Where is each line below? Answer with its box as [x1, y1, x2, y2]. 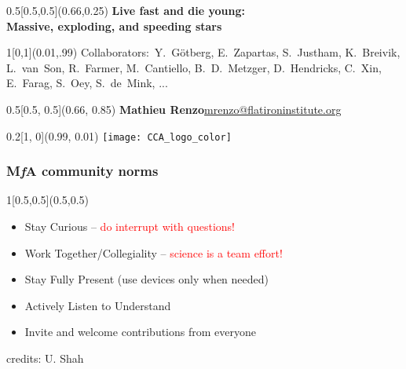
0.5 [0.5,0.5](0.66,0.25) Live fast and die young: [6, 2, 246, 18]
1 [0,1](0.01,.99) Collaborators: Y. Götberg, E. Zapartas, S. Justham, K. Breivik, [6, 44, 401, 60]
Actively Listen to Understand [24, 297, 171, 313]
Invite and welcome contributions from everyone [24, 323, 256, 340]
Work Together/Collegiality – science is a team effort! [24, 244, 283, 261]
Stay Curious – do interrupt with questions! [24, 218, 235, 235]
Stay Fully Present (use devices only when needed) [24, 271, 269, 287]
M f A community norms [6, 161, 159, 181]
